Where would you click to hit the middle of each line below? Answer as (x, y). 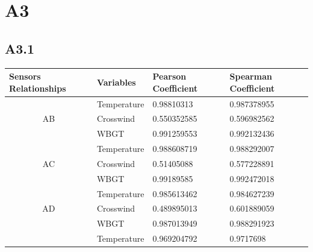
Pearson (169, 76)
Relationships (38, 88)
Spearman (251, 76)
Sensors (25, 76)
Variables (116, 82)
